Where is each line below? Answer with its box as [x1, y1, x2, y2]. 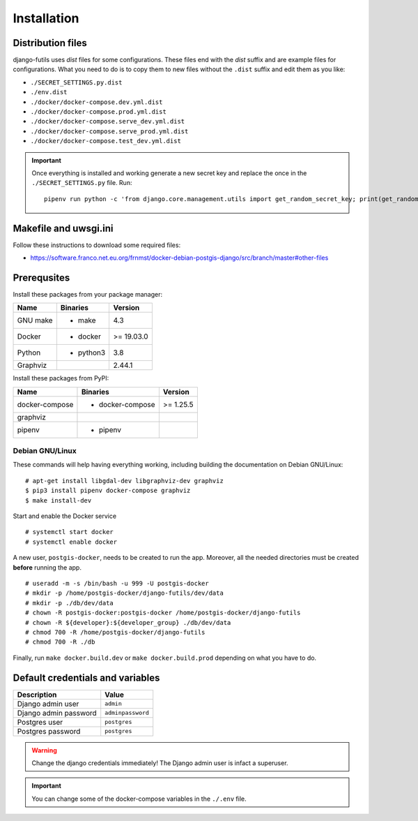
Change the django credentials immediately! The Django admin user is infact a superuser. [31, 759, 288, 767]
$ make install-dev [25, 496, 92, 504]
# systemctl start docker [25, 528, 114, 536]
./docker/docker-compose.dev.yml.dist [30, 98, 163, 106]
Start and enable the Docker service [13, 512, 117, 520]
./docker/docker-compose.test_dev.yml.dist [30, 137, 181, 145]
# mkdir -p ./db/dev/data [25, 599, 114, 607]
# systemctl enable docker [25, 538, 118, 546]
